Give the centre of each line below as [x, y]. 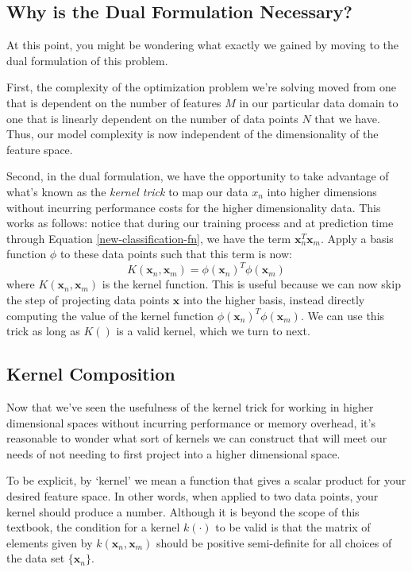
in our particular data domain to [319, 102]
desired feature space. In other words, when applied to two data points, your [193, 495]
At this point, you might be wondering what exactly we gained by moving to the [203, 45]
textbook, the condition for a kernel [93, 527]
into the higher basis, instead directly [274, 300]
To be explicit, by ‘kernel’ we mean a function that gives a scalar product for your [206, 480]
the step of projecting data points [88, 300]
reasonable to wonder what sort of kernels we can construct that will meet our [197, 438]
